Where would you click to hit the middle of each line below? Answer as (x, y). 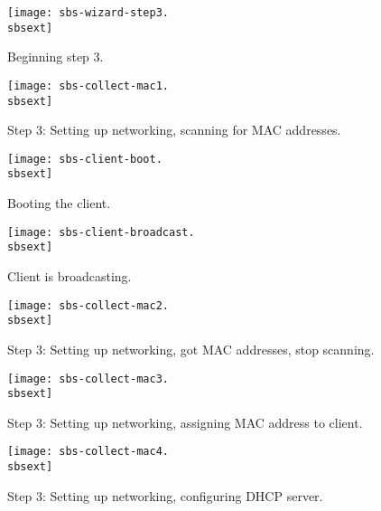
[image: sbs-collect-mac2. (88, 305)
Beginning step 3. (56, 57)
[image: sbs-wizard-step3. (88, 13)
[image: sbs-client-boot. (85, 159)
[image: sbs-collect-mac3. (88, 379)
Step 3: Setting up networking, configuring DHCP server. (165, 495)
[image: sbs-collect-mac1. (88, 85)
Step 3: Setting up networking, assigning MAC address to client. (185, 422)
